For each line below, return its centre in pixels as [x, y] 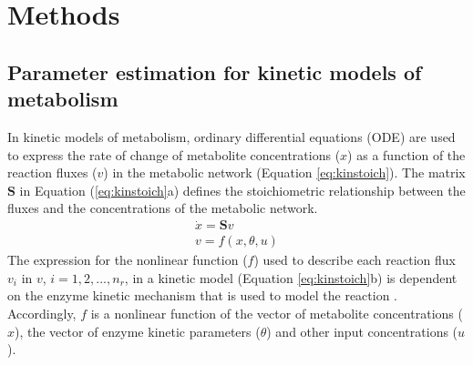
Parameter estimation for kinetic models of [215, 71]
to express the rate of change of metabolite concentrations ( [174, 154]
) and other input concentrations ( [362, 331]
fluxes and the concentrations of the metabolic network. [163, 208]
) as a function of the [406, 154]
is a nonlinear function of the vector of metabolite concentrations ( [277, 313]
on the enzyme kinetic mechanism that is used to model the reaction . [203, 295]
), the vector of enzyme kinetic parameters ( [138, 331]
